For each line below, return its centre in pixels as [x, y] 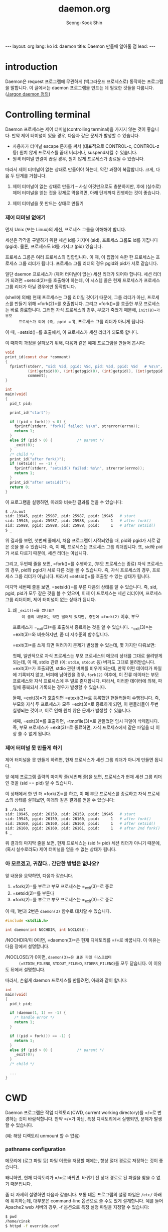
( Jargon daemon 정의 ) [28, 94]
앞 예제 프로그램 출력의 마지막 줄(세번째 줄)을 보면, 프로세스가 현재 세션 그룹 [79, 777]
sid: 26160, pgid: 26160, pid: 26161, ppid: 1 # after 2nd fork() [83, 828]
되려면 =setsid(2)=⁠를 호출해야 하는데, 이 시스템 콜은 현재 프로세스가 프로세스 [85, 280]
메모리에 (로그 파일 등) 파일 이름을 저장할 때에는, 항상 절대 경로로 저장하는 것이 [81, 1161]
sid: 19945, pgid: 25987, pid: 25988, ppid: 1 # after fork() [78, 521]
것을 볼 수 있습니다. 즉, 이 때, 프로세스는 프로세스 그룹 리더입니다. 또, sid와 [83, 546]
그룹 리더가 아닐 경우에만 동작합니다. [41, 287]
